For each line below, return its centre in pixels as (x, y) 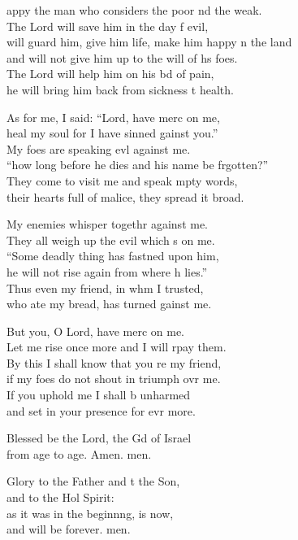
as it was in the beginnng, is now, (90, 513)
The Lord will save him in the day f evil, (108, 26)
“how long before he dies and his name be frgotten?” (138, 165)
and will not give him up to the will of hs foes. (122, 57)
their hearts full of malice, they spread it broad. (125, 196)
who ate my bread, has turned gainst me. (109, 304)
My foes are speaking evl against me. (99, 148)
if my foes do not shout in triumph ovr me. (114, 379)
